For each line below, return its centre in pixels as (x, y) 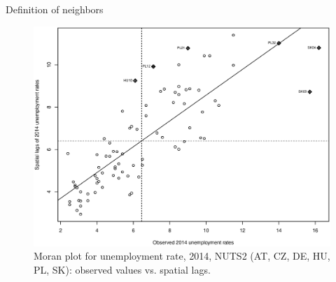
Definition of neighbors (55, 9)
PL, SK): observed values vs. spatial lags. (122, 269)
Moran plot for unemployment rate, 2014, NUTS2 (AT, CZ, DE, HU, (182, 256)
